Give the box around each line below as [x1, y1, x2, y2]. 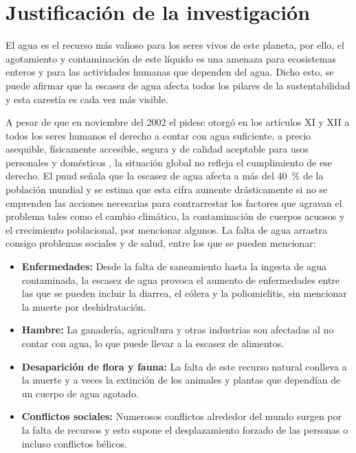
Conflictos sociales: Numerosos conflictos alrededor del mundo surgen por [21, 409, 342, 423]
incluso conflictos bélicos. [21, 436, 127, 450]
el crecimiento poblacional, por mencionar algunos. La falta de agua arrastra [5, 222, 328, 236]
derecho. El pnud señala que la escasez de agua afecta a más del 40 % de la [5, 168, 324, 183]
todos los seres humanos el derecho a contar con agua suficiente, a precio [5, 128, 311, 142]
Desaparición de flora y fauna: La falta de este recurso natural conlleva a [21, 359, 347, 373]
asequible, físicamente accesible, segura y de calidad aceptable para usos [5, 142, 309, 156]
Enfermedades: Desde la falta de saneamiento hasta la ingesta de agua [21, 259, 326, 274]
